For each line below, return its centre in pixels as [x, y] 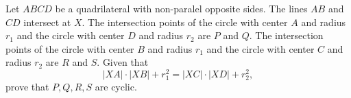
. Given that [123, 62]
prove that [27, 87]
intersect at [47, 22]
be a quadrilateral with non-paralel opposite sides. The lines [181, 8]
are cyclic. [116, 87]
